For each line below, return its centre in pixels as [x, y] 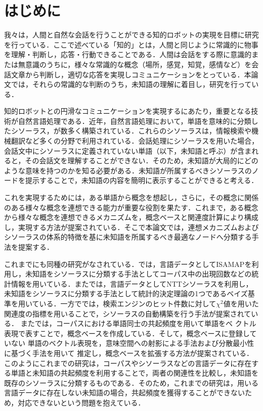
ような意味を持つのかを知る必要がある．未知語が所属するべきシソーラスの [128, 170]
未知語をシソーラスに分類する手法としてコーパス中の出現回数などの [138, 274]
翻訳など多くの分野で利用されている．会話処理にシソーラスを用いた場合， [135, 141]
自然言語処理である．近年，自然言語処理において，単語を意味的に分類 [135, 121]
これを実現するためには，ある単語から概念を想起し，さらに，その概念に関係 [131, 197]
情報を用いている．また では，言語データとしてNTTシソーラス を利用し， [132, 283]
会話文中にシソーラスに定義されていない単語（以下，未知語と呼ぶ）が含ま [128, 150]
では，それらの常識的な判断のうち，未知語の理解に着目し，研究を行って [131, 84]
